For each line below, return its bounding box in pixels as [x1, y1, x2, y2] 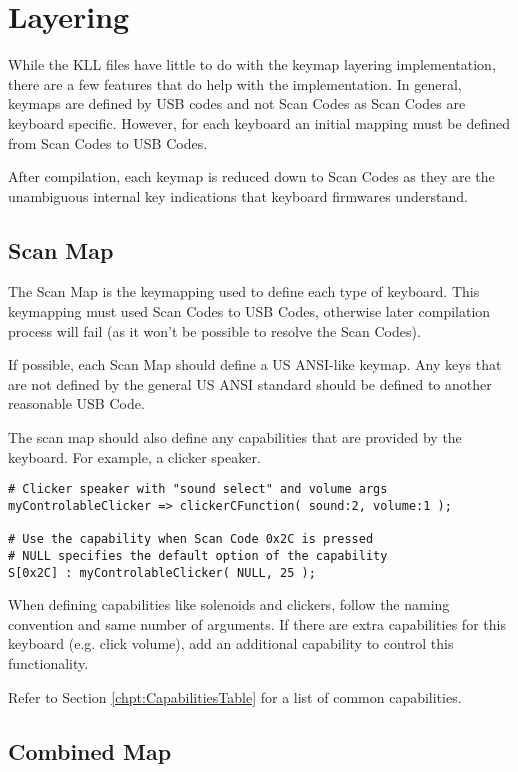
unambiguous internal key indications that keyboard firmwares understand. [8, 185, 468, 206]
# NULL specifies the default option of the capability [8, 548, 388, 563]
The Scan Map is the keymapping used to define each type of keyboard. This [8, 281, 480, 302]
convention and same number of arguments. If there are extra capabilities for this [8, 613, 506, 634]
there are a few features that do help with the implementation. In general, [8, 73, 462, 94]
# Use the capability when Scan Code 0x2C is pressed [8, 532, 374, 547]
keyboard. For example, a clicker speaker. [8, 446, 261, 467]
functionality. [8, 652, 89, 673]
